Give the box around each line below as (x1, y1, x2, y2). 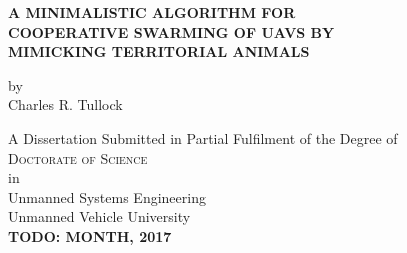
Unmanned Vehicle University (8, 206, 191, 227)
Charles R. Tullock (8, 94, 123, 115)
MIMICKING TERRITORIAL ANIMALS (8, 41, 310, 62)
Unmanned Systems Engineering (8, 186, 206, 207)
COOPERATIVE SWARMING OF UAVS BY (8, 21, 335, 42)
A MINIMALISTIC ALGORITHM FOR (8, 2, 296, 22)
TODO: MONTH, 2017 (8, 225, 172, 246)
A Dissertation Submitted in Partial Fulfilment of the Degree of (8, 127, 398, 148)
